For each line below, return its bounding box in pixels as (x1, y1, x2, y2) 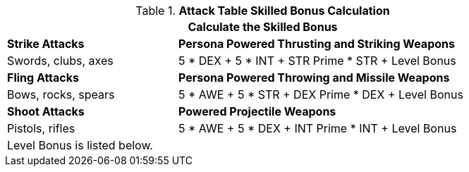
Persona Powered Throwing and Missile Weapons (178, 70, 450, 85)
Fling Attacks (7, 70, 79, 85)
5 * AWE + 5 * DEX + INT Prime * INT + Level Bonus (178, 121, 457, 135)
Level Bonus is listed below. (7, 138, 153, 152)
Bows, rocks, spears (7, 87, 115, 102)
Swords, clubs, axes (7, 54, 114, 68)
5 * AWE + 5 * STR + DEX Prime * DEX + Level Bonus (178, 87, 463, 102)
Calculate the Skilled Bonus (188, 20, 338, 34)
